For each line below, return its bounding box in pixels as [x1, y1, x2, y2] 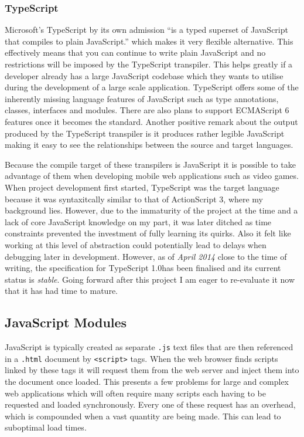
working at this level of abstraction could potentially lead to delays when [5, 238, 267, 250]
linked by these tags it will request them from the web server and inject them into [5, 364, 299, 376]
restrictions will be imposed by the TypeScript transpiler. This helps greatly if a [5, 58, 293, 70]
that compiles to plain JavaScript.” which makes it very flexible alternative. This [5, 35, 293, 47]
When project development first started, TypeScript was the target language [5, 181, 279, 193]
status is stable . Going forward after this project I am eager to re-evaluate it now [5, 273, 295, 285]
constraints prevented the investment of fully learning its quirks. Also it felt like [5, 227, 291, 239]
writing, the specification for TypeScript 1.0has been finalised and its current [5, 262, 281, 274]
